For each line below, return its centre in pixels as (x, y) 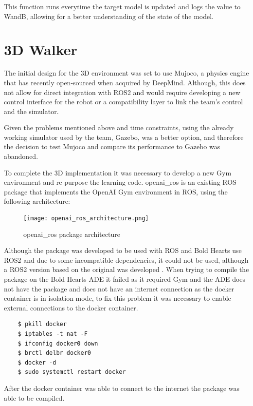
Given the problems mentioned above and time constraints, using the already (119, 127)
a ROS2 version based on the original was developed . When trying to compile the (126, 269)
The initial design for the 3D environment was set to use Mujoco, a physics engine (126, 73)
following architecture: (37, 201)
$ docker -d (37, 362)
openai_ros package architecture (72, 234)
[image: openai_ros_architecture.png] (86, 219)
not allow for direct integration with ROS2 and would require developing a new (122, 92)
